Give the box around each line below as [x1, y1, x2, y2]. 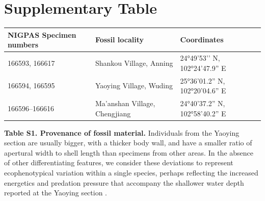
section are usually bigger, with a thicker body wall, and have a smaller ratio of [4, 137, 252, 148]
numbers [8, 39, 39, 50]
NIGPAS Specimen [8, 29, 76, 40]
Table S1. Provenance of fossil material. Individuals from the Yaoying [4, 127, 240, 138]
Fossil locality [95, 34, 144, 45]
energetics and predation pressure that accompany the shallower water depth [4, 177, 244, 188]
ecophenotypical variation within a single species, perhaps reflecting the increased [4, 167, 258, 178]
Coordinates [180, 34, 224, 45]
